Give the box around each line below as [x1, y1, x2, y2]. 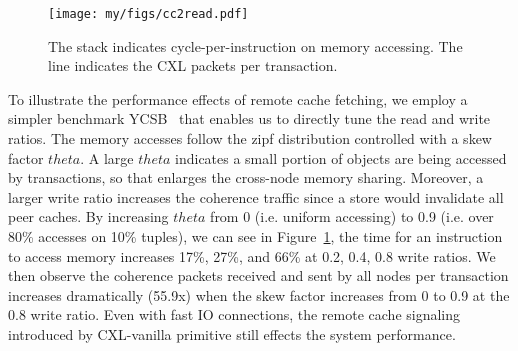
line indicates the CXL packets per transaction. [48, 55, 338, 76]
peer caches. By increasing [8, 206, 169, 227]
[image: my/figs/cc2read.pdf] [48, 7, 249, 21]
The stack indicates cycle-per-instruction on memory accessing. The [48, 35, 463, 56]
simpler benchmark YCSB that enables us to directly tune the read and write [8, 108, 491, 129]
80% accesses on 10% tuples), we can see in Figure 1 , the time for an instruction [8, 226, 503, 246]
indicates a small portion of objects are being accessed [175, 147, 507, 168]
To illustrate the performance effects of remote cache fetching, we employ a [8, 88, 468, 109]
